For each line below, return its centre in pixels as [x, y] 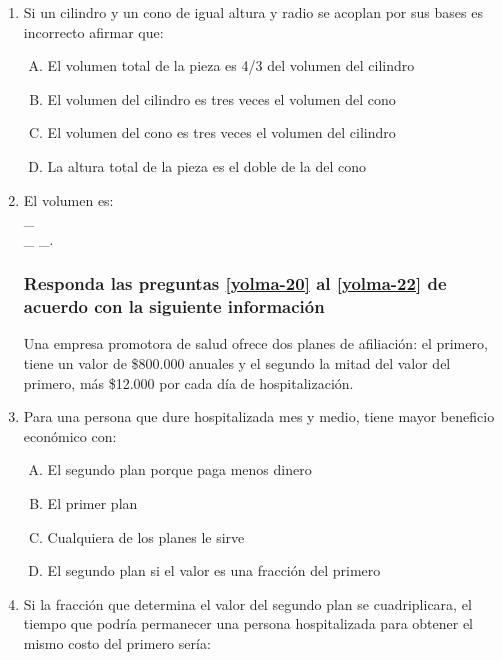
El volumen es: [68, 199]
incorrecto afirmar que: [93, 31]
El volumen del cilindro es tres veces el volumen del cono [221, 98]
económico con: [70, 435]
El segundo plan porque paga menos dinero [179, 469]
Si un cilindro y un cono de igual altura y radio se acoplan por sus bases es [253, 12]
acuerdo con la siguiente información [174, 306]
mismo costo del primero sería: [117, 643]
